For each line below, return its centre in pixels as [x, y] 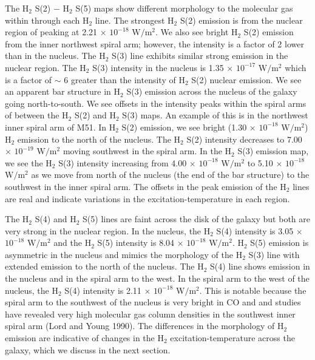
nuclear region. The [41, 67]
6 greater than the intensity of [120, 79]
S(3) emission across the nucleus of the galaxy [212, 91]
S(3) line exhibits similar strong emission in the [200, 56]
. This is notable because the [253, 290]
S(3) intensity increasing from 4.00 [123, 162]
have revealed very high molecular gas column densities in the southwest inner [150, 314]
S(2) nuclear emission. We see [246, 79]
